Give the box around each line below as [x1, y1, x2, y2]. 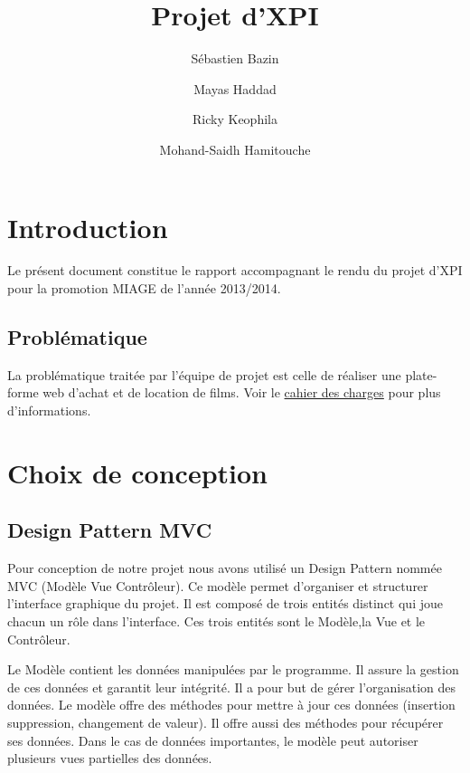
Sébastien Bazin [191, 49, 279, 68]
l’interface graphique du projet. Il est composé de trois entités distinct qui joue [7, 594, 443, 613]
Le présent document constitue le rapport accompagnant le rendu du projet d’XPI [7, 261, 463, 280]
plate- [405, 365, 437, 384]
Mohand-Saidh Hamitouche [159, 139, 311, 158]
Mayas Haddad [193, 79, 277, 98]
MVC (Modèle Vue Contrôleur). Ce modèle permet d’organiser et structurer [7, 576, 428, 595]
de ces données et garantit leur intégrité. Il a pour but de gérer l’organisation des [7, 677, 456, 696]
